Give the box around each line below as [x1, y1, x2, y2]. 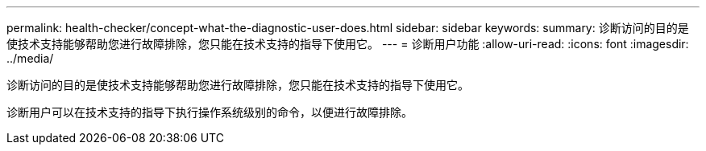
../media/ [6, 51, 54, 65]
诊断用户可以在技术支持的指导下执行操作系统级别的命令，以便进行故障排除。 [6, 105, 413, 119]
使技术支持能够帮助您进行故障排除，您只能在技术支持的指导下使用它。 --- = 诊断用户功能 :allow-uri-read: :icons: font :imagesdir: [6, 37, 689, 51]
